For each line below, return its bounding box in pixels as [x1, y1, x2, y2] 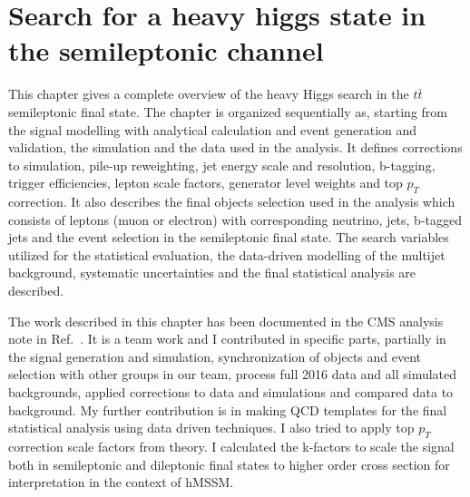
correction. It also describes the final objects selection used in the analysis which [8, 192, 455, 211]
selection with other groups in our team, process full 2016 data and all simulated [8, 365, 457, 384]
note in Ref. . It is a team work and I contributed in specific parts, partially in [8, 329, 446, 348]
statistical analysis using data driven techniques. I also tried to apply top [8, 418, 415, 437]
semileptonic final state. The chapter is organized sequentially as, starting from [8, 102, 447, 121]
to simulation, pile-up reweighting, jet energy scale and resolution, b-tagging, [8, 155, 436, 174]
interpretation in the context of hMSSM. [8, 473, 234, 492]
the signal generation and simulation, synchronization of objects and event [8, 346, 422, 365]
